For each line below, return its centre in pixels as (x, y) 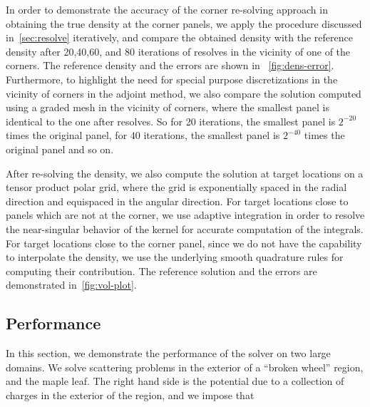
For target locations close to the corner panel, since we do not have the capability (184, 243)
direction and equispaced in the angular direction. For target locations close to (177, 201)
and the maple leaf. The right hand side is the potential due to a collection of (175, 381)
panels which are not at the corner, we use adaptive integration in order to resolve (185, 215)
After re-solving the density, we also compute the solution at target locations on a (185, 173)
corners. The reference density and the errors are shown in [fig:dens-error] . (170, 65)
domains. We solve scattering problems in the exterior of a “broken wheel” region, (185, 367)
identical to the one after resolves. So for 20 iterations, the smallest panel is (171, 121)
